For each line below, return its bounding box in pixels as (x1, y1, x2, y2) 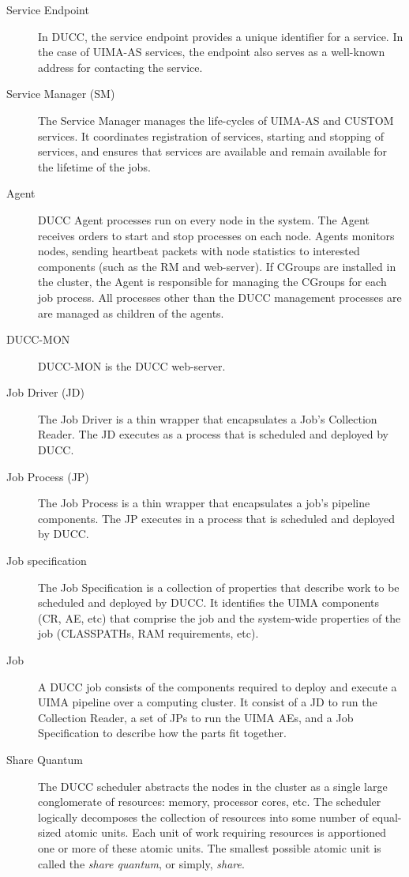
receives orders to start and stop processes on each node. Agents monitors (38, 227, 395, 243)
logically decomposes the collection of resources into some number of (38, 808, 369, 825)
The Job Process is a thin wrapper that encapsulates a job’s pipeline (38, 495, 370, 511)
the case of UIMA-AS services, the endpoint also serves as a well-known (38, 43, 385, 60)
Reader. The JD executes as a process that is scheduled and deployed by (38, 426, 389, 442)
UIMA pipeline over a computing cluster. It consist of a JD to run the (38, 694, 377, 710)
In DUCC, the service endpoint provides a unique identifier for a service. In (38, 28, 403, 44)
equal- (372, 808, 402, 825)
